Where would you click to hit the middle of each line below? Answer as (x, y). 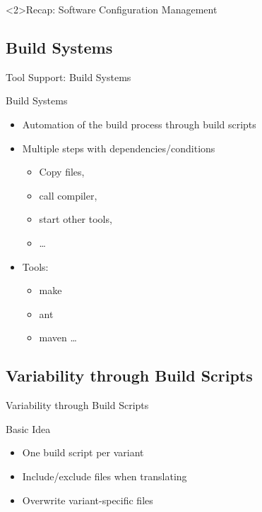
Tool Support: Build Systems (69, 77)
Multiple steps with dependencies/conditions (119, 148)
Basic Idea (28, 428)
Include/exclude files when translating (105, 476)
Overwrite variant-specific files (88, 500)
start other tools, (76, 219)
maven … (58, 337)
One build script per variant (83, 452)
